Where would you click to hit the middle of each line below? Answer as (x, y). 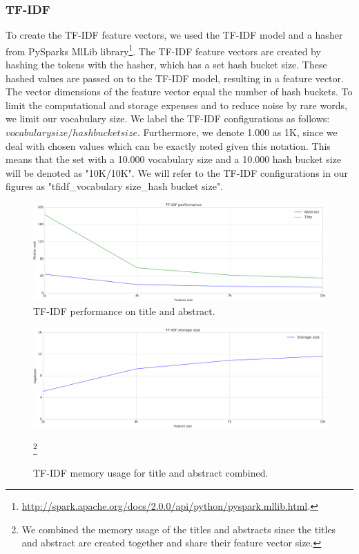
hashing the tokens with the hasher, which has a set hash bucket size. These (166, 65)
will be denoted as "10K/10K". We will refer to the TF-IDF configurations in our (177, 172)
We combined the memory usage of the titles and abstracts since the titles (179, 529)
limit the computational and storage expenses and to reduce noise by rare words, (176, 105)
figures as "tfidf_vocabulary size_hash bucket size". (115, 186)
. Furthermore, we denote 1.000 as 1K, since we (237, 132)
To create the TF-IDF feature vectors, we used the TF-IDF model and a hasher (174, 35)
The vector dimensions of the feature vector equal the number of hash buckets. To (179, 92)
